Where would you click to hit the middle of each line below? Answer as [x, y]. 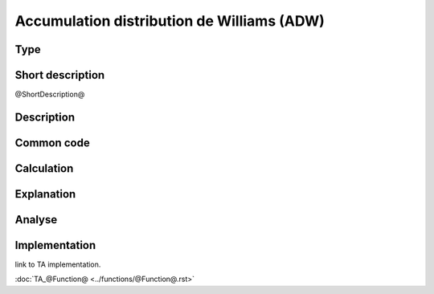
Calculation [44, 168]
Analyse [36, 220]
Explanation [45, 194]
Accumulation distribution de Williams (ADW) [170, 21]
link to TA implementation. [58, 264]
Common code [52, 143]
